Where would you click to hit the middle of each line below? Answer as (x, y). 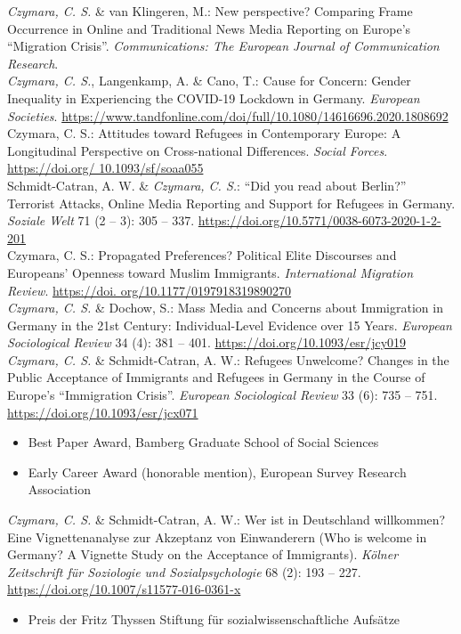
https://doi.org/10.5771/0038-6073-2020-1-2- (319, 220)
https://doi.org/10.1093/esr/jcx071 (103, 412)
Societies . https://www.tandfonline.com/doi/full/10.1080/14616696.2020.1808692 (228, 115)
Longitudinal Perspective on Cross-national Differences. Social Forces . (198, 150)
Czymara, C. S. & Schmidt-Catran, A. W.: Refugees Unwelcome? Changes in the (228, 359)
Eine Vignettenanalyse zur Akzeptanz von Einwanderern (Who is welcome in (217, 536)
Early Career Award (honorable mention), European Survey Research (217, 471)
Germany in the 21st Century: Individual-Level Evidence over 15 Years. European (230, 325)
